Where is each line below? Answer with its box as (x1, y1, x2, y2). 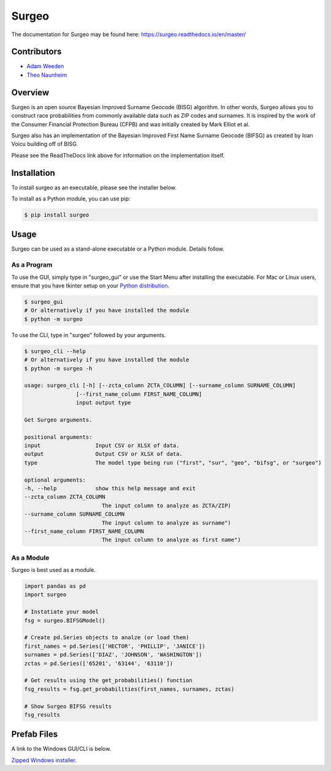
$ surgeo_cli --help (24, 348, 86, 355)
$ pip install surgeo (24, 211, 89, 218)
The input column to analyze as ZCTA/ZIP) (101, 502, 232, 509)
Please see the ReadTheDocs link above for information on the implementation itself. (11, 151, 225, 159)
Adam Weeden (26, 63, 64, 70)
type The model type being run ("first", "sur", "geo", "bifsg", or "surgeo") (24, 459, 322, 466)
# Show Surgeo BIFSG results (24, 702, 112, 710)
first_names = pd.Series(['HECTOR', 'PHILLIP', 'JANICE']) (24, 642, 205, 650)
